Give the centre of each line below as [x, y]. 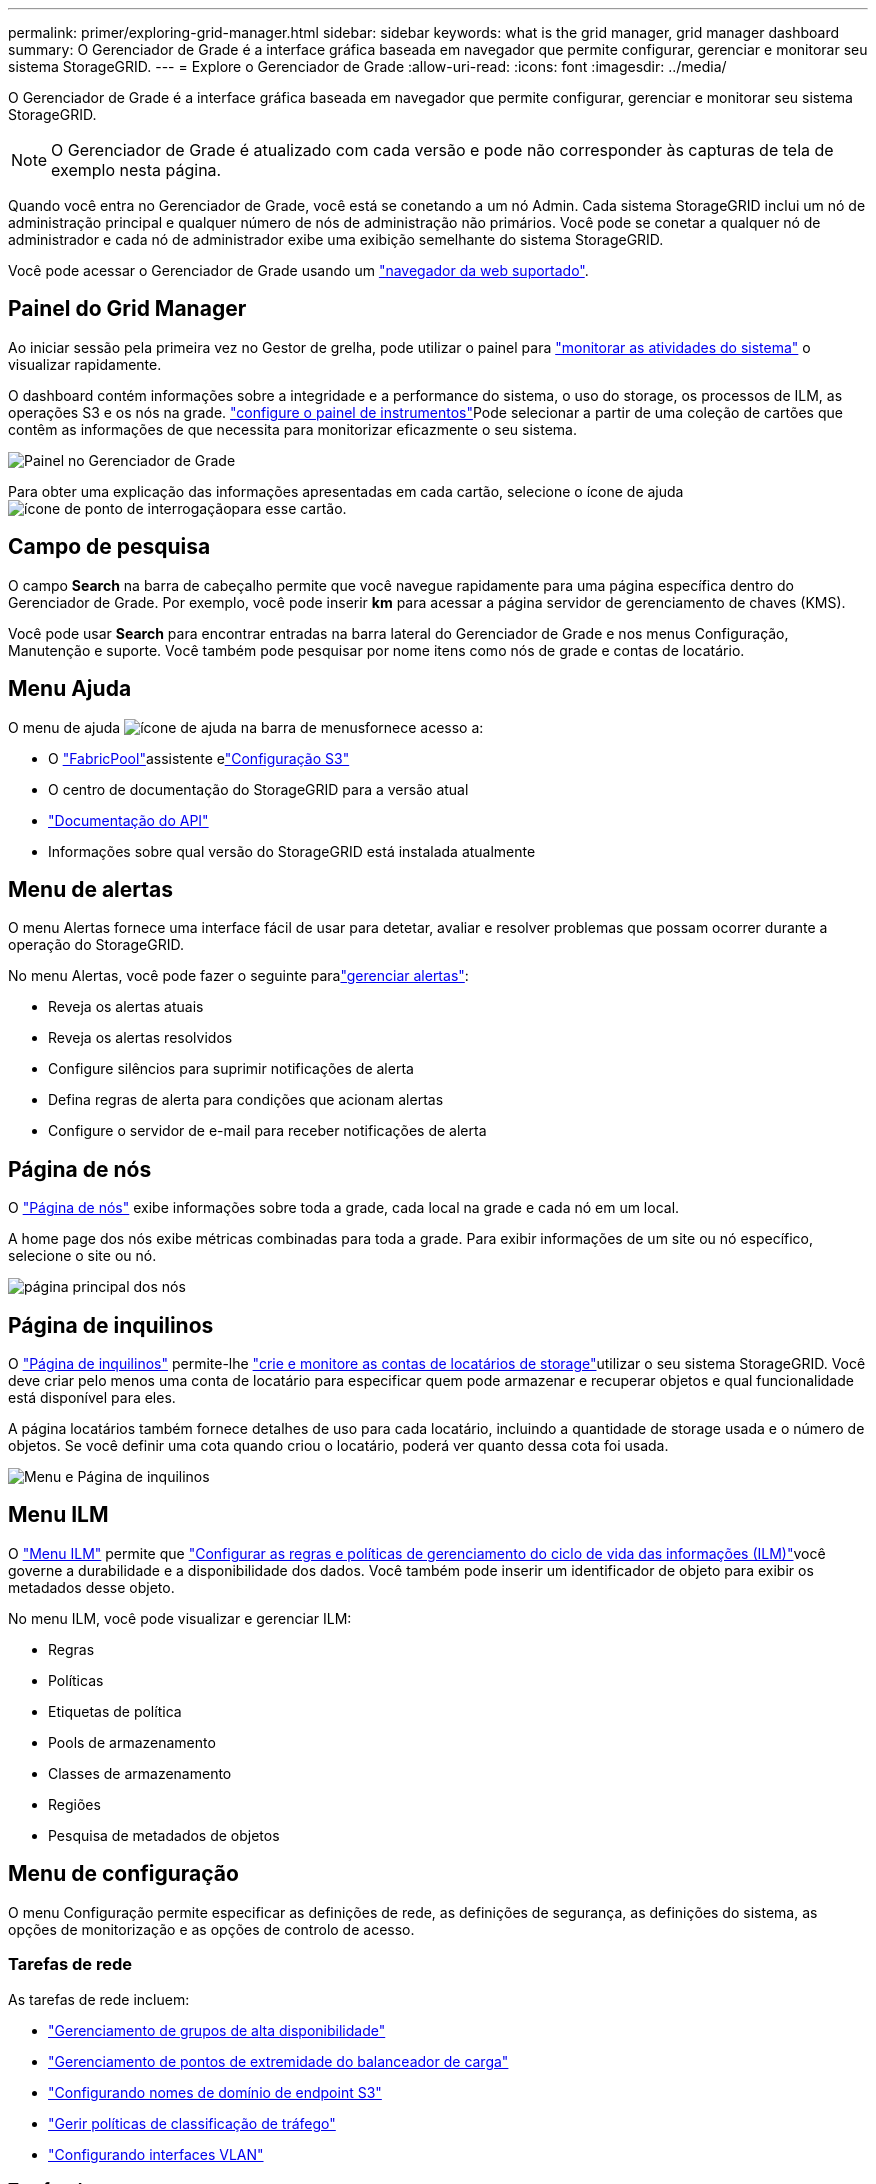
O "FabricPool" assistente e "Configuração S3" [199, 758]
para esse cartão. [289, 508]
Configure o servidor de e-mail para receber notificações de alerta [267, 1131]
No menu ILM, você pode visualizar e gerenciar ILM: [180, 1618]
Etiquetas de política [115, 1711]
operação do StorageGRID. [96, 945]
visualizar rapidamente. [85, 364]
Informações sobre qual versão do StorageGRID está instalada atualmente [292, 851]
